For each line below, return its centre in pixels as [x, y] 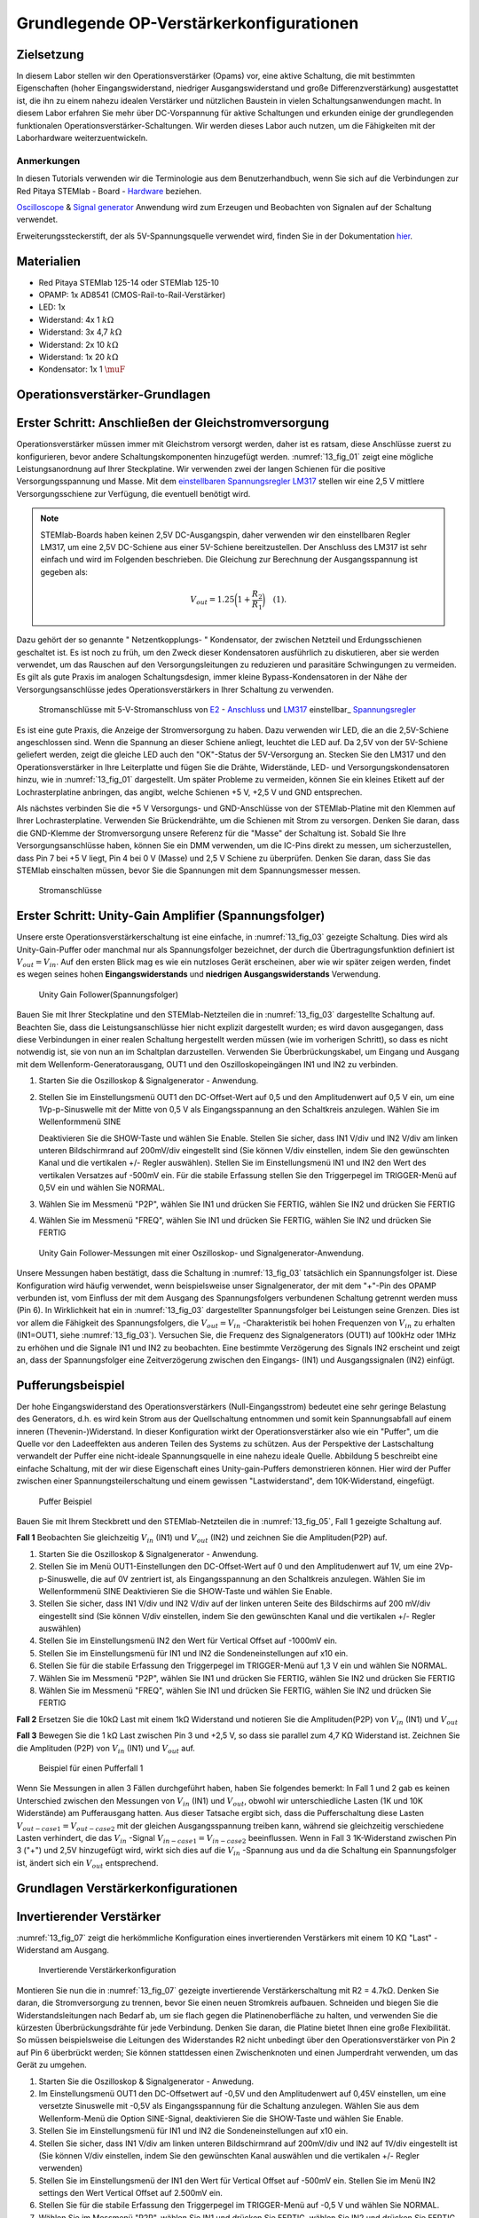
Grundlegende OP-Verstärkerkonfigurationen [188, 23]
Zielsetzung [50, 55]
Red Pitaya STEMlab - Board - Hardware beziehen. [109, 191]
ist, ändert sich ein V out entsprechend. [87, 1864]
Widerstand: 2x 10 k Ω [79, 344]
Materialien [49, 261]
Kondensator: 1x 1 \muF [82, 369]
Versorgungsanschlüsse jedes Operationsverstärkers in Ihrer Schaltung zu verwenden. [175, 689]
